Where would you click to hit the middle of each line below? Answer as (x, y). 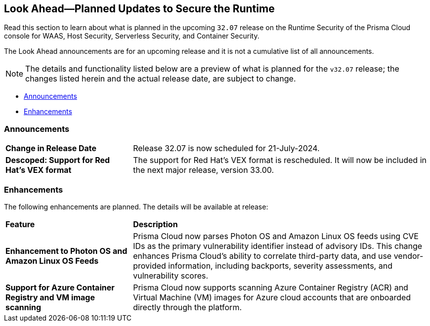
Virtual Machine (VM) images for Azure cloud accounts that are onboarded (272, 297)
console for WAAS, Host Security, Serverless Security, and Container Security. (132, 36)
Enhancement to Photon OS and (66, 251)
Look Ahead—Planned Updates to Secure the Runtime (139, 9)
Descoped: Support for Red (58, 160)
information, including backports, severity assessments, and (280, 265)
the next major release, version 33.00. (204, 170)
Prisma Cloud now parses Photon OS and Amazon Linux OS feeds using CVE (276, 236)
